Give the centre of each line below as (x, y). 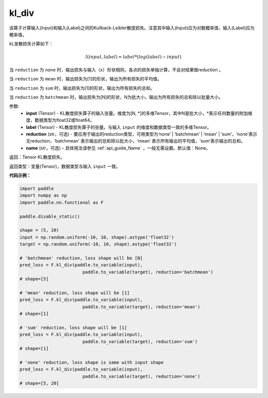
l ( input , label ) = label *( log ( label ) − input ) (133, 57)
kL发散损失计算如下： (31, 44)
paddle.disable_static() (50, 216)
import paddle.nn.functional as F (62, 202)
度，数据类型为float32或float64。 (60, 120)
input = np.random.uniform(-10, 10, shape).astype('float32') (97, 237)
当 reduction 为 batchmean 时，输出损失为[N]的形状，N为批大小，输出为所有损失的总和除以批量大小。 (116, 97)
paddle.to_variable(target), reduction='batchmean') (148, 272)
